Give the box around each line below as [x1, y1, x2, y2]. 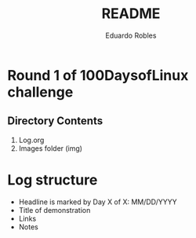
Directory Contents [7, 115, 103, 128]
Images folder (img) [18, 143, 83, 153]
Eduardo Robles [105, 31, 157, 40]
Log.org [18, 135, 45, 145]
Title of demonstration [18, 205, 91, 214]
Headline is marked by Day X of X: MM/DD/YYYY [18, 197, 177, 207]
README [101, 5, 161, 23]
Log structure [7, 170, 98, 189]
